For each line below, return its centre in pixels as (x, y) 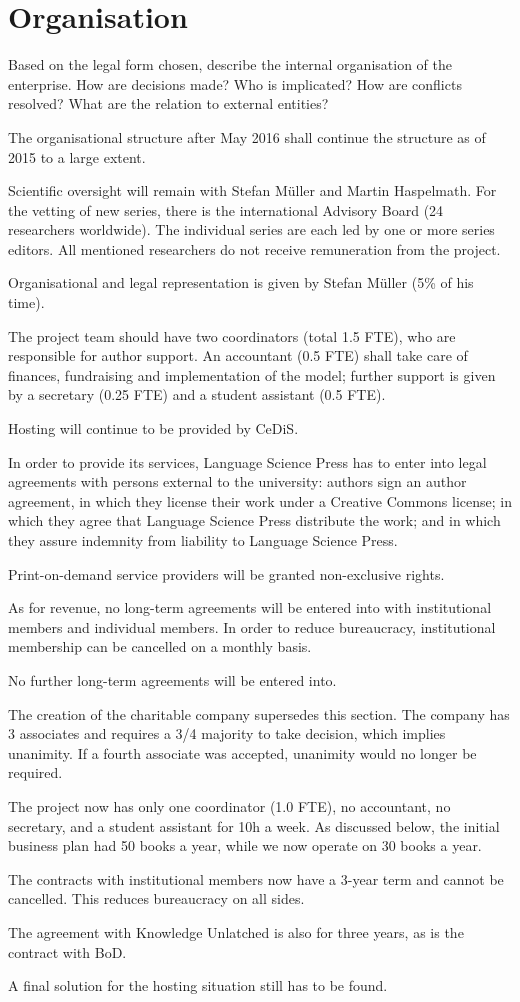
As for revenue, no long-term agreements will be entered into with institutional (250, 607)
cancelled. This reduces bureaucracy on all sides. (156, 898)
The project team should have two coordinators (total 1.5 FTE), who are (232, 335)
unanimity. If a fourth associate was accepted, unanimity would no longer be (242, 752)
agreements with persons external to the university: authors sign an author (237, 481)
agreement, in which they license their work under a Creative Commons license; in (260, 500)
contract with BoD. (67, 951)
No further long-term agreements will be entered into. (172, 679)
